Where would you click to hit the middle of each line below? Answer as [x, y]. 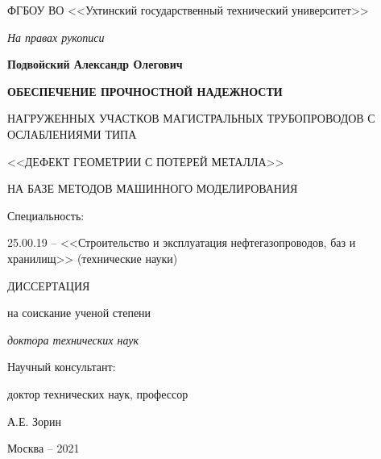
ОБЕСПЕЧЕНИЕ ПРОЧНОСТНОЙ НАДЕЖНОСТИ [145, 91]
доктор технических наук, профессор [98, 393]
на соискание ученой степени [79, 313]
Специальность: [46, 215]
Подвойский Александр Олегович [95, 64]
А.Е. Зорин [35, 421]
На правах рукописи [56, 37]
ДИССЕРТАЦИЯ [49, 285]
